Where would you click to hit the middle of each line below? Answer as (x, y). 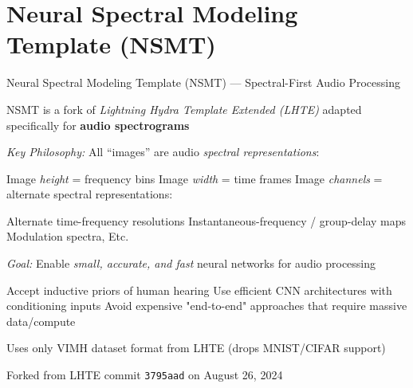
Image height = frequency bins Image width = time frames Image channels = (195, 178)
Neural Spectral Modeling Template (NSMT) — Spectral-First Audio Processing (203, 82)
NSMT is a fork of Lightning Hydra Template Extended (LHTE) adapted (184, 109)
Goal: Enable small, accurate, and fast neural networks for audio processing (191, 263)
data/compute (41, 321)
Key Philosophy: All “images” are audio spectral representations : (163, 152)
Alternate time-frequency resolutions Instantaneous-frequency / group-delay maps (206, 220)
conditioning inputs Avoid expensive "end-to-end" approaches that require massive (207, 306)
